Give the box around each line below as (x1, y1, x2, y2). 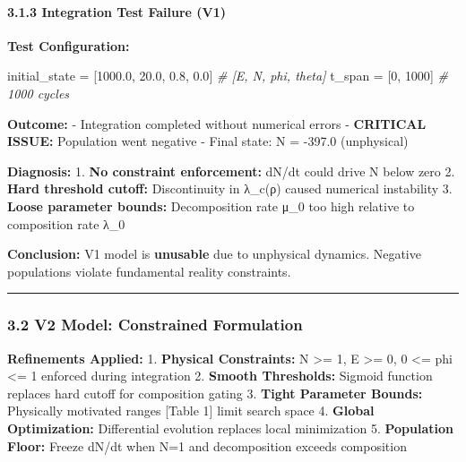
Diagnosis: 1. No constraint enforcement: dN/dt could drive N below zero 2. (7, 161, 455, 180)
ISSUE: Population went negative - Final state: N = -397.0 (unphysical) (7, 132, 409, 150)
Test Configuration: (7, 36, 130, 55)
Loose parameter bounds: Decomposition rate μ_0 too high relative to (7, 196, 415, 215)
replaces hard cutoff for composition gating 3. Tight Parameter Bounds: (7, 383, 423, 402)
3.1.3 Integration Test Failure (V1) (7, 2, 227, 21)
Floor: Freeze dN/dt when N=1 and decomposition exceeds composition (7, 436, 407, 455)
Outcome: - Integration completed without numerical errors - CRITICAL (7, 114, 427, 133)
